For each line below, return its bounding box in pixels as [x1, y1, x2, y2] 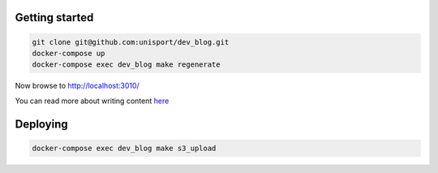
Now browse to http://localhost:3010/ [15, 81, 140, 91]
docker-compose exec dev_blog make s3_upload [32, 143, 217, 153]
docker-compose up [32, 49, 105, 58]
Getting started [15, 11, 94, 24]
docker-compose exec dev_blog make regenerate [32, 60, 221, 69]
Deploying [15, 117, 68, 131]
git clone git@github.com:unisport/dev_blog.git [32, 37, 230, 46]
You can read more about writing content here [15, 96, 170, 106]
